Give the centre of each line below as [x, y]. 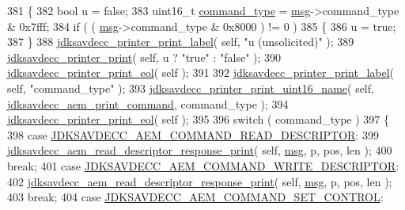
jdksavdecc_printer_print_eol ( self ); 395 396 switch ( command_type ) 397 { [198, 119]
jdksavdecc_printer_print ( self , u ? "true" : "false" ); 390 [144, 57]
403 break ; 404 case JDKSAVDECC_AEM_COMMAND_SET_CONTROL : [195, 197]
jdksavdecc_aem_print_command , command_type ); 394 [148, 103]
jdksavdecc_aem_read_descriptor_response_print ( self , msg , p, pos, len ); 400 [200, 150]
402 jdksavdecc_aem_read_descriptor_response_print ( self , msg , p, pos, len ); [200, 181]
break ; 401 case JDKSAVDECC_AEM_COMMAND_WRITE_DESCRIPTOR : [203, 165]
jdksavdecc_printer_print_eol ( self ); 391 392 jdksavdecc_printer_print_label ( [201, 73]
